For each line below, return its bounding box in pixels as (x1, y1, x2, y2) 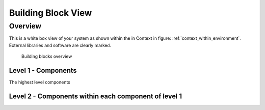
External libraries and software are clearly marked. (9, 42, 111, 48)
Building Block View (9, 7, 92, 18)
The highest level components (9, 79, 71, 85)
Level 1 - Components (9, 66, 77, 75)
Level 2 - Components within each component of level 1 (9, 92, 182, 100)
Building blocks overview (21, 54, 72, 59)
